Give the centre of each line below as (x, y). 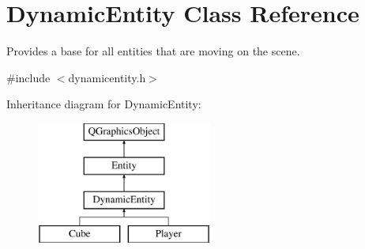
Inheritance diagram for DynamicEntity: (104, 104)
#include (28, 77)
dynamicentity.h (107, 77)
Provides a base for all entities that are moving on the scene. (153, 51)
